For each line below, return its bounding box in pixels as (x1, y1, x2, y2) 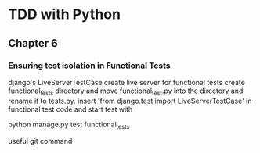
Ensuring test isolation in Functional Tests (8, 60, 171, 71)
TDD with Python (8, 5, 121, 23)
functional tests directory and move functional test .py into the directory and (8, 86, 244, 97)
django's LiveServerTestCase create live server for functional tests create (8, 77, 245, 87)
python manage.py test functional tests (8, 119, 130, 130)
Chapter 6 (8, 37, 59, 50)
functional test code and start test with (8, 104, 133, 114)
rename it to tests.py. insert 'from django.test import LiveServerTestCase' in (8, 96, 252, 105)
